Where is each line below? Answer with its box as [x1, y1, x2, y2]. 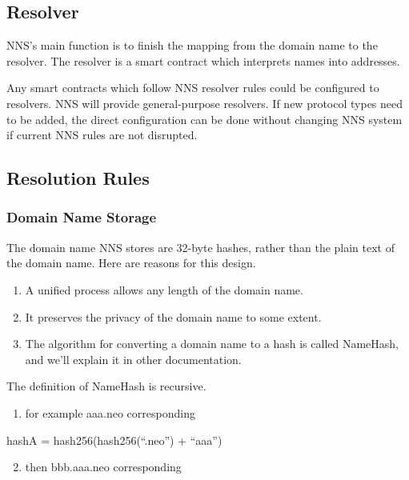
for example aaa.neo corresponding [25, 404, 195, 421]
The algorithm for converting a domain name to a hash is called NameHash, [25, 335, 399, 352]
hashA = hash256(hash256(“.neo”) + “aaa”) [6, 431, 223, 448]
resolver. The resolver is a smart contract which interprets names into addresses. [6, 52, 400, 69]
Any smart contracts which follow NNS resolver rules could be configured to [6, 79, 379, 96]
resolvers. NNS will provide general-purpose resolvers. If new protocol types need [6, 94, 403, 111]
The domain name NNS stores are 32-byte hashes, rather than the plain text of [6, 238, 395, 255]
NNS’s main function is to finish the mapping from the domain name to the [6, 37, 378, 54]
